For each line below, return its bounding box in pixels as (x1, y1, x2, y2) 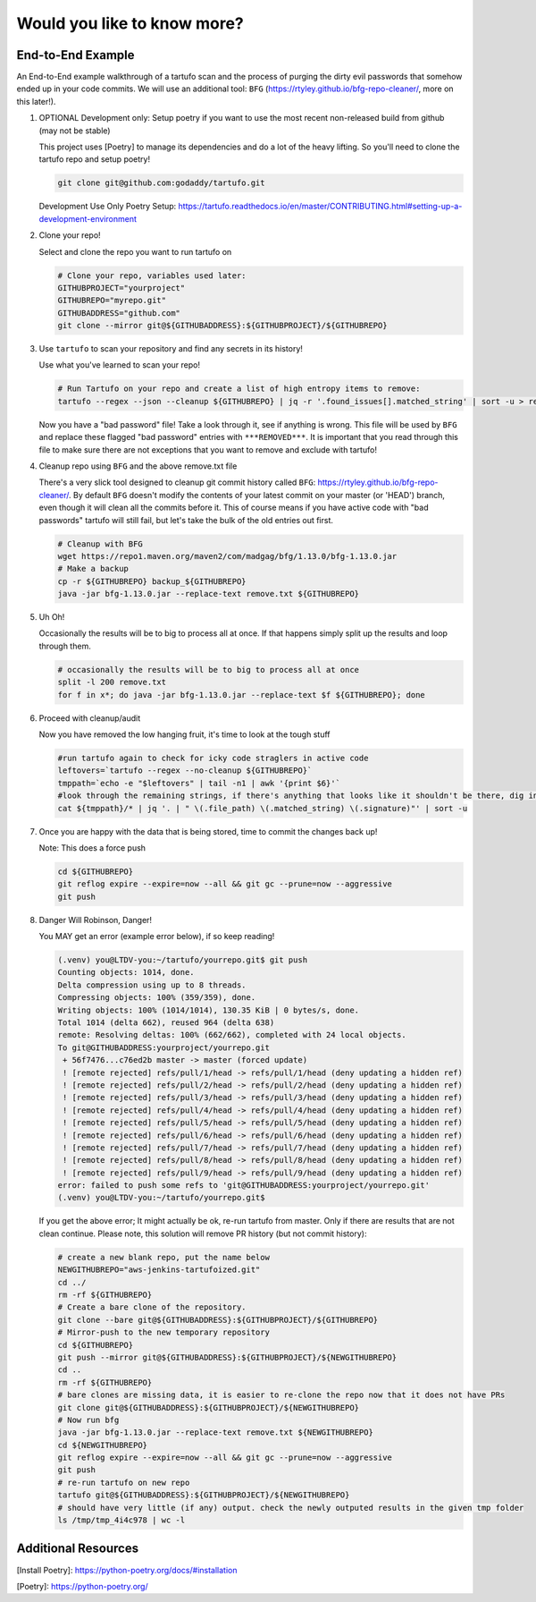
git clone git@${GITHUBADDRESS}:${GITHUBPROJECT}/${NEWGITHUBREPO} (57, 1403, 360, 1412)
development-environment (38, 213, 138, 224)
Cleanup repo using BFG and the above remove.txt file (38, 461, 238, 471)
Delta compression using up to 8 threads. (57, 979, 247, 990)
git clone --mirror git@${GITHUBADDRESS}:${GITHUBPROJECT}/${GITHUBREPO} (57, 320, 388, 331)
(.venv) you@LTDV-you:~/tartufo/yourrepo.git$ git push (57, 955, 308, 965)
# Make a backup (57, 564, 130, 574)
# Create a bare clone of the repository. (57, 1302, 247, 1312)
